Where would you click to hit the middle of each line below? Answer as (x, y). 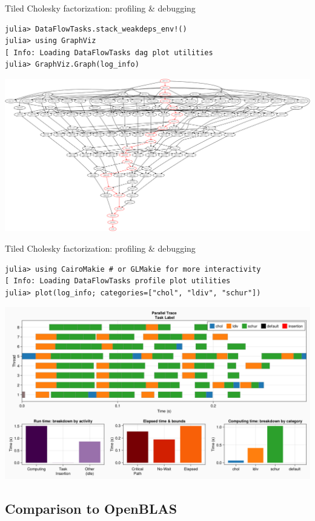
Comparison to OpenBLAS (91, 508)
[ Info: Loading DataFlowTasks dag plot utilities (109, 52)
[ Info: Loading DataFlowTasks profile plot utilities (118, 281)
